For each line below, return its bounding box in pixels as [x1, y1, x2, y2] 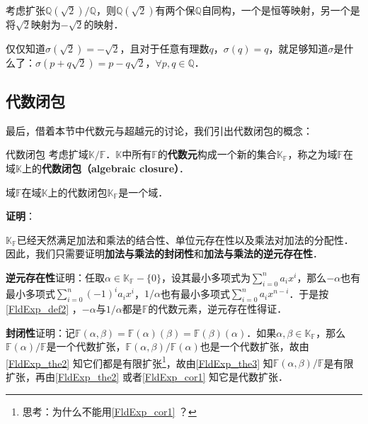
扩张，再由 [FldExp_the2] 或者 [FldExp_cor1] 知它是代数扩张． [6, 369, 289, 384]
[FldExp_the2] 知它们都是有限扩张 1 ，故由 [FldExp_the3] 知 [6, 353, 273, 370]
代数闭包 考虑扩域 [6, 147, 88, 162]
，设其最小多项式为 [161, 269, 251, 284]
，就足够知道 [268, 40, 328, 55]
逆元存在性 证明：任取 [6, 269, 105, 284]
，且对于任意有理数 [120, 40, 209, 55]
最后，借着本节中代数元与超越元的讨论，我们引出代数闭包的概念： [6, 123, 313, 138]
